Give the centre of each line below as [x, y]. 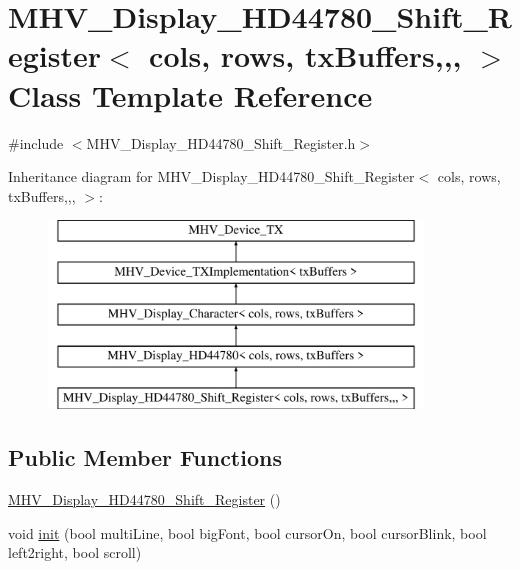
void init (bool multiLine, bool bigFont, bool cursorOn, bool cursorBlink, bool [247, 532]
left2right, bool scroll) [75, 552]
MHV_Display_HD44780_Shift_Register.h [221, 142]
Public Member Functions [145, 457]
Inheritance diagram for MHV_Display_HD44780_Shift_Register [211, 176]
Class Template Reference [190, 94]
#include [36, 142]
